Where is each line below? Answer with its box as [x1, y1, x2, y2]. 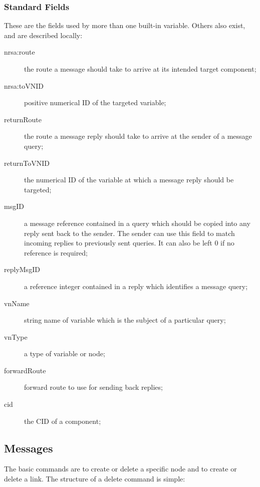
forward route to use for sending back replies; [24, 382, 163, 392]
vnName [4, 298, 30, 308]
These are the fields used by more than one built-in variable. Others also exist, [4, 20, 245, 31]
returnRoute [4, 114, 42, 124]
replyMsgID [4, 264, 40, 275]
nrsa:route [4, 47, 35, 57]
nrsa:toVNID [4, 80, 44, 91]
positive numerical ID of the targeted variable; [24, 97, 166, 108]
